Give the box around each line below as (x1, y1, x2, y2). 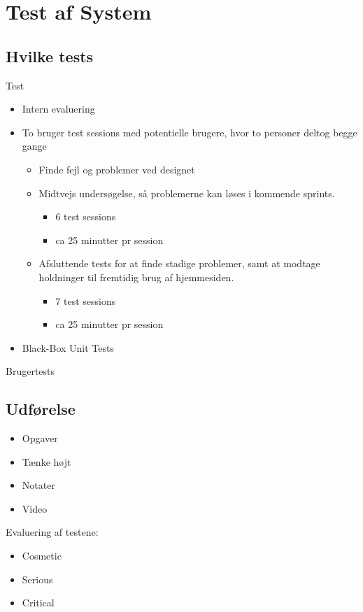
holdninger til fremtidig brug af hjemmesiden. (38, 269, 234, 284)
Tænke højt (22, 454, 71, 469)
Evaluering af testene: (6, 525, 99, 539)
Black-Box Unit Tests (22, 340, 114, 355)
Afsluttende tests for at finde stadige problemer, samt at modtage (38, 256, 320, 271)
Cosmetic (22, 548, 62, 563)
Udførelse (6, 398, 76, 420)
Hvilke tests (6, 45, 94, 66)
